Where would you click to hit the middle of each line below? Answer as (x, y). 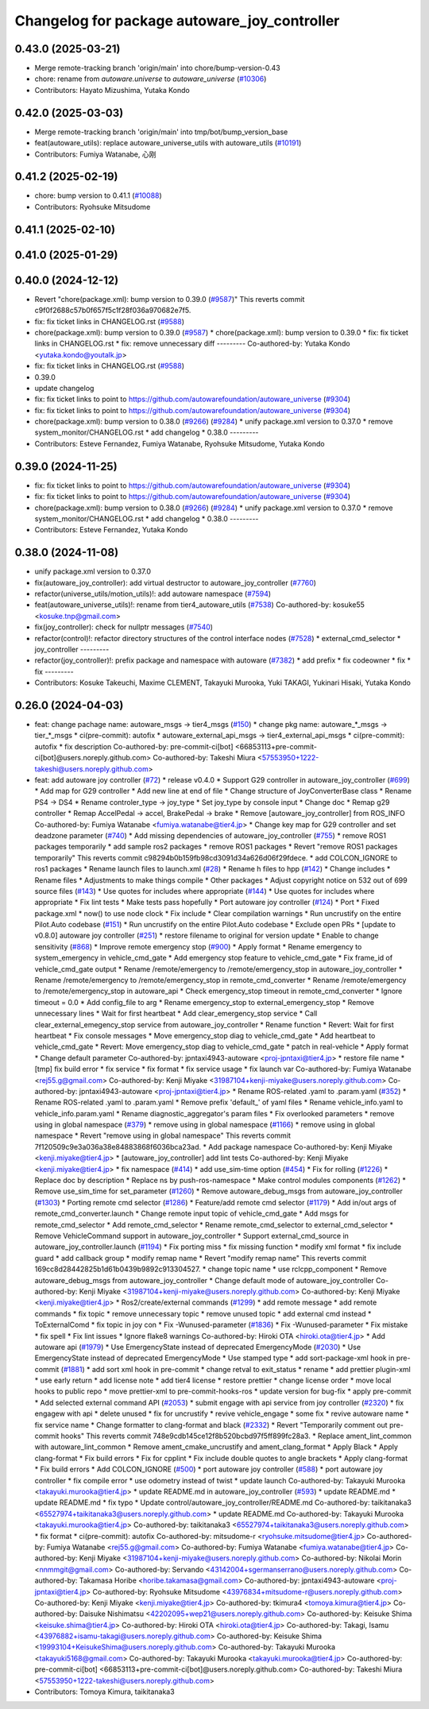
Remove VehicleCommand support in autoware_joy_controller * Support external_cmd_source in (192, 1236)
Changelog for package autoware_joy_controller (177, 21)
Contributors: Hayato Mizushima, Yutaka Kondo (112, 90)
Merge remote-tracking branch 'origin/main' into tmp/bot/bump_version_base (161, 132)
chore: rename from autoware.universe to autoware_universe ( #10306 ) (151, 79)
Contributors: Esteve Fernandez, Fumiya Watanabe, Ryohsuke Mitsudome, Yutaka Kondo (180, 443)
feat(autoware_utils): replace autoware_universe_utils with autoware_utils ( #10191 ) (168, 143)
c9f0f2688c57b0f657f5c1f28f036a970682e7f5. (113, 311)
